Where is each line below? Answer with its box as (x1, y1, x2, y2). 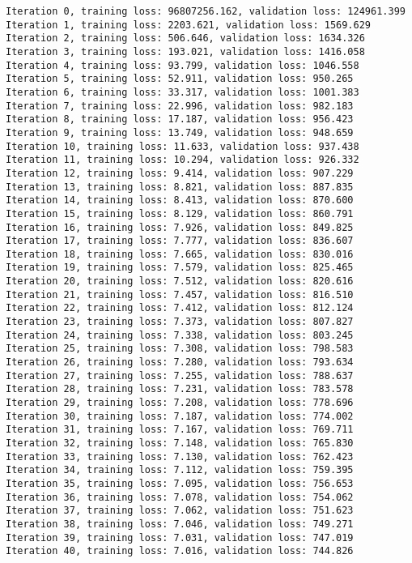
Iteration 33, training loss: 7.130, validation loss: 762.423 (6, 450, 354, 463)
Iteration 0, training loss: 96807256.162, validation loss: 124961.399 (6, 6, 406, 17)
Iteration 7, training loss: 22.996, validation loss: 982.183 (6, 100, 354, 112)
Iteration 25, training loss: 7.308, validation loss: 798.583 (6, 343, 354, 355)
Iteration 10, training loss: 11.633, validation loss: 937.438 (6, 140, 359, 152)
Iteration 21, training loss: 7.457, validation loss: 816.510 (6, 288, 354, 301)
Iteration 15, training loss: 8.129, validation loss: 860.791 (6, 207, 354, 220)
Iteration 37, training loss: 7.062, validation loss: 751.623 (6, 505, 354, 517)
